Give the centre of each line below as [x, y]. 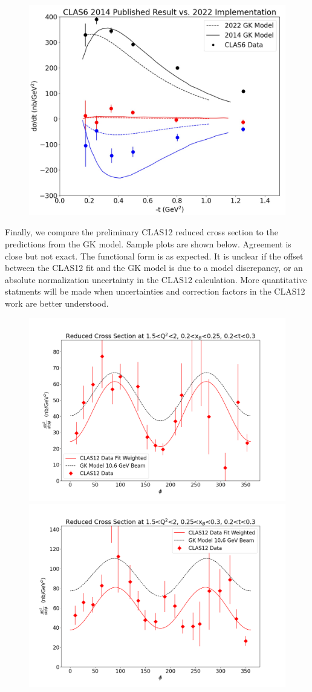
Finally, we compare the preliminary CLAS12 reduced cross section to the [141, 232]
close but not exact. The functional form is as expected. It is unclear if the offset [154, 256]
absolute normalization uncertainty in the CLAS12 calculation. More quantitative [156, 279]
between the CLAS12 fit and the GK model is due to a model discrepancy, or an [154, 268]
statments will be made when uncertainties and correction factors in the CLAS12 [155, 291]
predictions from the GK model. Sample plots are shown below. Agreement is [148, 244]
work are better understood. [57, 303]
